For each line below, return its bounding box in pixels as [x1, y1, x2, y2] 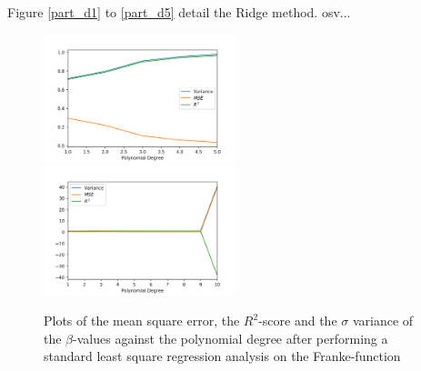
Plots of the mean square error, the [44, 311, 240, 330]
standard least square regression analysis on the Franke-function [44, 346, 401, 366]
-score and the [258, 311, 337, 330]
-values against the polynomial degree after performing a [73, 328, 388, 347]
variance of [352, 311, 414, 330]
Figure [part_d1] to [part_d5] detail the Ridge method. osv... [7, 3, 351, 21]
